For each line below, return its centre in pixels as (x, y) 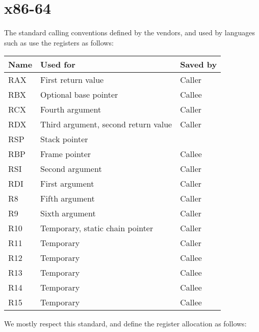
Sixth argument (68, 213)
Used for (58, 64)
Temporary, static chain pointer (97, 228)
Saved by (199, 64)
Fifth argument (68, 198)
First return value (72, 80)
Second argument (71, 169)
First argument (67, 184)
